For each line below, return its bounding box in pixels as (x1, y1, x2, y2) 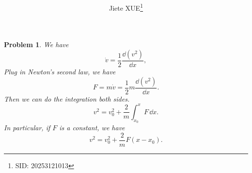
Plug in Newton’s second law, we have (4, 67, 116, 77)
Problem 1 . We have (4, 39, 69, 50)
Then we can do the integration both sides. (4, 93, 130, 104)
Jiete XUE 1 (109, 1, 143, 13)
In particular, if (4, 122, 50, 132)
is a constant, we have (59, 122, 125, 132)
